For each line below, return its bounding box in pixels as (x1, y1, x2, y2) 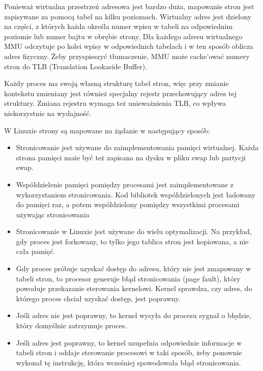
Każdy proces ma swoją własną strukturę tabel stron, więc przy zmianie (4, 78, 229, 89)
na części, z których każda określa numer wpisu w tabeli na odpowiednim (4, 21, 233, 32)
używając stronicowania (16, 209, 90, 219)
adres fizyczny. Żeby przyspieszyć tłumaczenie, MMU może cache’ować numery (4, 50, 250, 61)
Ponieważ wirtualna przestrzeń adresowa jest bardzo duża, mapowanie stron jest (4, 1, 254, 11)
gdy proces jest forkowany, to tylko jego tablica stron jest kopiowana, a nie (16, 236, 249, 246)
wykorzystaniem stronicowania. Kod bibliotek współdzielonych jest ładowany (16, 189, 256, 199)
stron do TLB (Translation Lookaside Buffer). (4, 61, 148, 71)
